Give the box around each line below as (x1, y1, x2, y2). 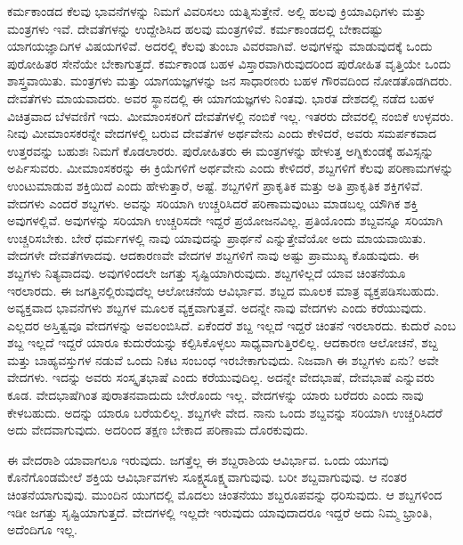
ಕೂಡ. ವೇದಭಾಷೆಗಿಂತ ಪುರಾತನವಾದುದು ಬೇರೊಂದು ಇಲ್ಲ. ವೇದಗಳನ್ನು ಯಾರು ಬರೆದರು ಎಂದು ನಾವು (7, 386, 424, 404)
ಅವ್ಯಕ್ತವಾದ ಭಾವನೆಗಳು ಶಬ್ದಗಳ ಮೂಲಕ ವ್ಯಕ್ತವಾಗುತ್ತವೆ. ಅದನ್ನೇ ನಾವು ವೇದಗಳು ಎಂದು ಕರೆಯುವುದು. (7, 298, 426, 317)
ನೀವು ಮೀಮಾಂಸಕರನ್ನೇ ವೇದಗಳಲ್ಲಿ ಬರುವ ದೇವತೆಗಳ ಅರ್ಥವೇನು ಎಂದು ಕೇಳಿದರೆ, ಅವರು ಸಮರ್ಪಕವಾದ (7, 124, 437, 142)
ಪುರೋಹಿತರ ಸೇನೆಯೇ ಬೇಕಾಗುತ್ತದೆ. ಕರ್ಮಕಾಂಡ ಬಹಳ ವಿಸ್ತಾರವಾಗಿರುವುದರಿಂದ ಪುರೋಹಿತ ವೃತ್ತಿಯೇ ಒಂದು (7, 53, 451, 72)
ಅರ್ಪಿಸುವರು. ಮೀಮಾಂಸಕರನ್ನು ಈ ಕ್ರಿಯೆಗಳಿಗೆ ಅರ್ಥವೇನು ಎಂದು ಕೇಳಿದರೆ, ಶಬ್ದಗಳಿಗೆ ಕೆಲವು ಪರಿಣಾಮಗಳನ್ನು (7, 159, 454, 177)
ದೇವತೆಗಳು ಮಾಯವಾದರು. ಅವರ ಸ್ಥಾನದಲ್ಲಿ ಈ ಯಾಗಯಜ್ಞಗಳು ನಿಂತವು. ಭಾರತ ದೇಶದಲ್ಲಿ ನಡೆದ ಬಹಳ (7, 88, 435, 107)
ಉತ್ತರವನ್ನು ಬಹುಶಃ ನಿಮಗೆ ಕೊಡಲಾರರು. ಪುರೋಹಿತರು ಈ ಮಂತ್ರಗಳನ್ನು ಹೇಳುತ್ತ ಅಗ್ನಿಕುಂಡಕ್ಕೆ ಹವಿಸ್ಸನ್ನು (7, 141, 435, 159)
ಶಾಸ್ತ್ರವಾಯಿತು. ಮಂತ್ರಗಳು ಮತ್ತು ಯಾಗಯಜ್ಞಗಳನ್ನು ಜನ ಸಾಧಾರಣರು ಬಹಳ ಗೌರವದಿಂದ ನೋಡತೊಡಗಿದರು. (7, 71, 452, 90)
